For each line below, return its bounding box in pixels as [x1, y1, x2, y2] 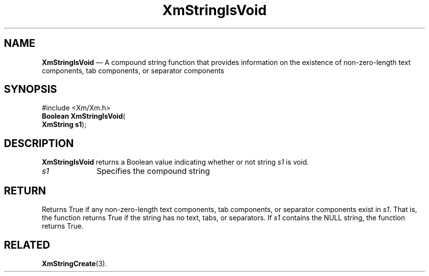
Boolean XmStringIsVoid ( [42, 112, 125, 121]
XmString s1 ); [42, 120, 87, 129]
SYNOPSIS [4, 83, 57, 96]
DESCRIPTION [4, 137, 74, 149]
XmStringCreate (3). [42, 259, 107, 268]
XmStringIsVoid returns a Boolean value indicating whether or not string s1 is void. [42, 158, 309, 167]
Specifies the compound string [96, 166, 210, 176]
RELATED [4, 238, 50, 251]
